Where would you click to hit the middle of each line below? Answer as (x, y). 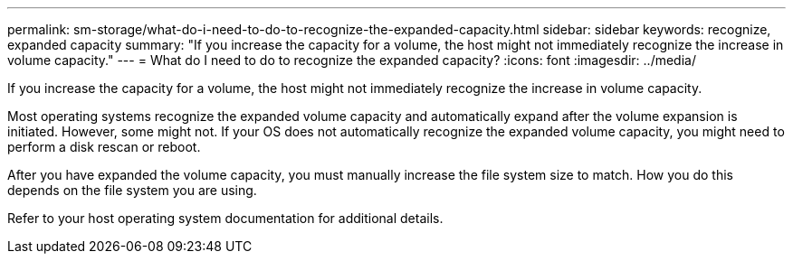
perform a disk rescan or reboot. (104, 147)
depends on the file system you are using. (132, 190)
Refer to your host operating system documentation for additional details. (225, 218)
